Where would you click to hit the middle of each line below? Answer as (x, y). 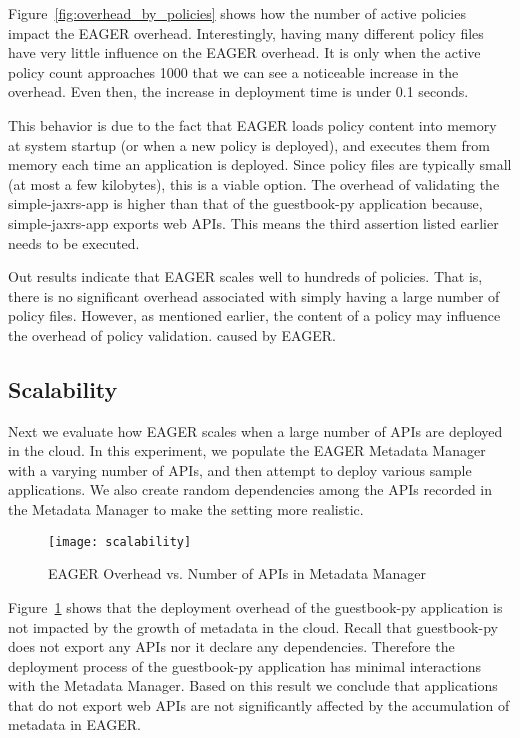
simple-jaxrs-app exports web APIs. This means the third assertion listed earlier (253, 222)
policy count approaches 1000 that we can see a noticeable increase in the (233, 71)
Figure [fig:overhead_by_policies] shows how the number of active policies (237, 13)
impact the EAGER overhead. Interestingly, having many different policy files (246, 32)
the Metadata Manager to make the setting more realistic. (186, 509)
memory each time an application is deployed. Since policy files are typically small (260, 164)
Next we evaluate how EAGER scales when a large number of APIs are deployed (255, 430)
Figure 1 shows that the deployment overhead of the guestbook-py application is (255, 606)
